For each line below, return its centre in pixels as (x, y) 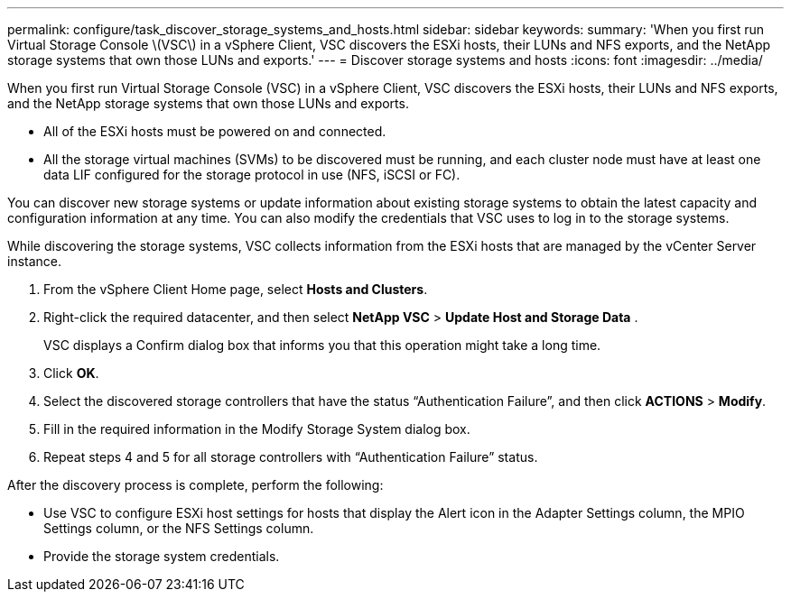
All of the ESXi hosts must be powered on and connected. (215, 131)
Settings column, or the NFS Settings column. (179, 528)
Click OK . (71, 373)
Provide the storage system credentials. (162, 556)
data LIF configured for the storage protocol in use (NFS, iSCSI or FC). (252, 175)
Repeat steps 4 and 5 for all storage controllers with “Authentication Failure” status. (291, 457)
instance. (35, 261)
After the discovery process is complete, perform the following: (195, 485)
